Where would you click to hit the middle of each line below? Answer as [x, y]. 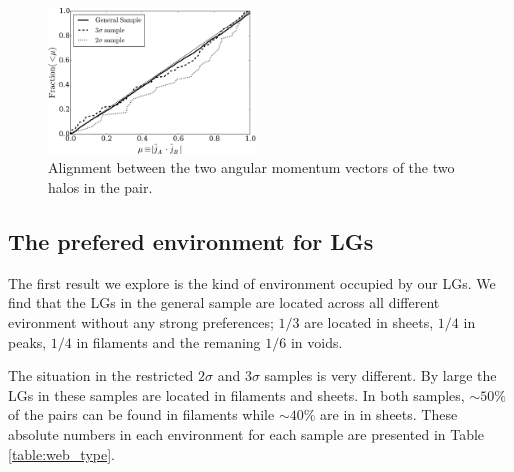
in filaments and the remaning [168, 341]
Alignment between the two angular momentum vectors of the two [251, 167]
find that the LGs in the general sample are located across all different [224, 302]
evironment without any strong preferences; [141, 322]
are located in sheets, [369, 322]
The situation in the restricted [101, 375]
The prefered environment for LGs [191, 241]
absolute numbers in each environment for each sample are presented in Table [246, 434]
